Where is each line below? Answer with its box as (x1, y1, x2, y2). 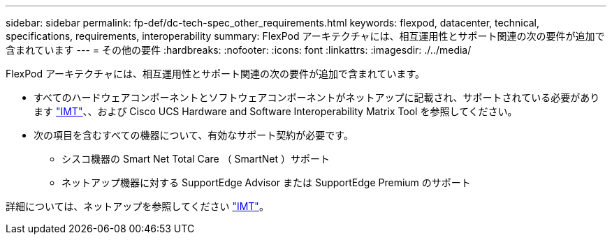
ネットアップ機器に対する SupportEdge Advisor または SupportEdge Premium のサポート (61, 177, 471, 188)
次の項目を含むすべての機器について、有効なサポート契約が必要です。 (34, 129, 354, 141)
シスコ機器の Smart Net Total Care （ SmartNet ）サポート (61, 153, 330, 165)
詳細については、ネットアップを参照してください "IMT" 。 (6, 200, 269, 212)
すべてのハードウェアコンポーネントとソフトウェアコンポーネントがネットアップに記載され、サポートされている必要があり (34, 91, 600, 103)
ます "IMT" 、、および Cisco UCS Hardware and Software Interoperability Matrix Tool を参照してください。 (34, 105, 518, 117)
